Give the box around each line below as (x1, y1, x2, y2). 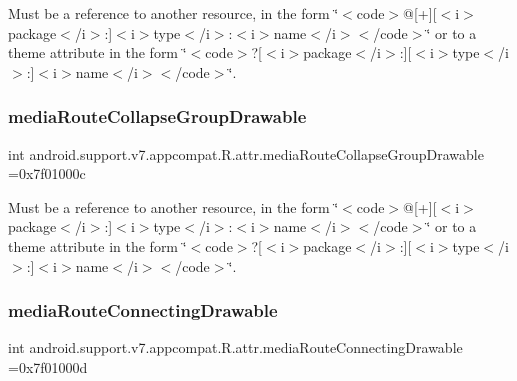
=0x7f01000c (8, 163, 86, 184)
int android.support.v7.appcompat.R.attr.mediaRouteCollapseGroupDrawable (8, 143, 484, 164)
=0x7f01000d (8, 356, 88, 377)
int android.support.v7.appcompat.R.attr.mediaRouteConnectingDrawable (8, 337, 463, 358)
